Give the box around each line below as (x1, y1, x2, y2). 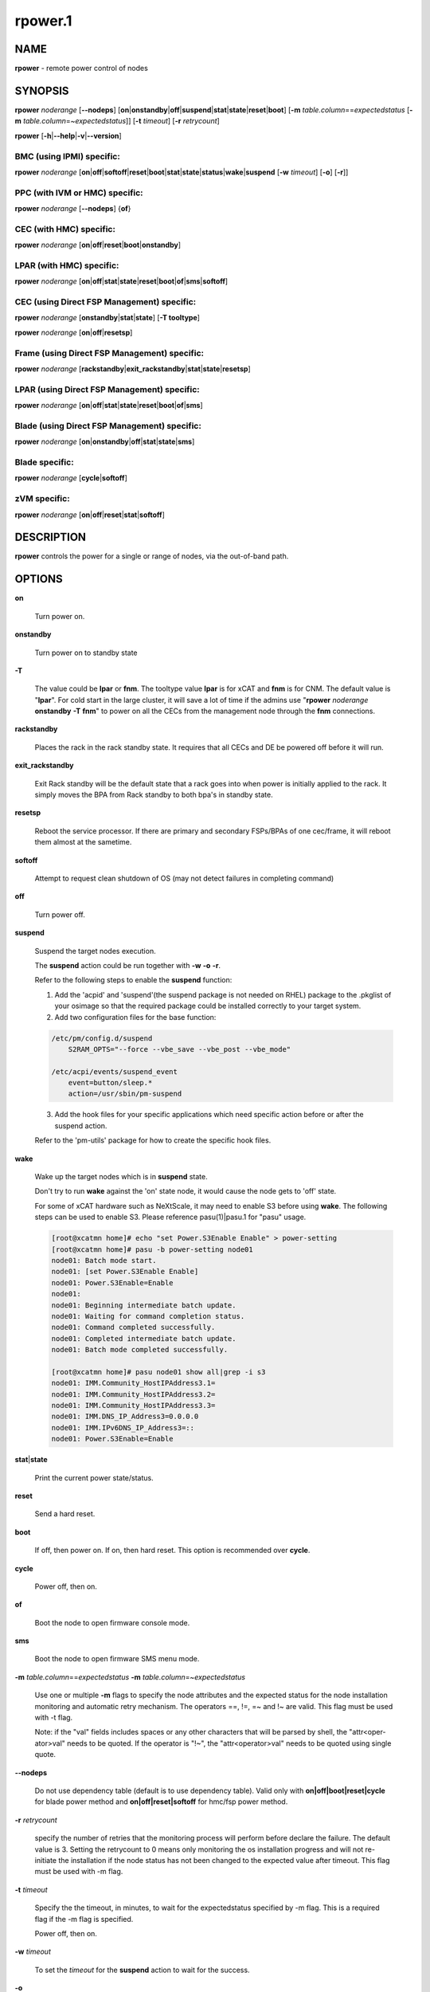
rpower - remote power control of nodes (14, 64, 149, 73)
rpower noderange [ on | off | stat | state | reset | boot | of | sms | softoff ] (14, 276, 229, 286)
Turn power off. (34, 909, 85, 920)
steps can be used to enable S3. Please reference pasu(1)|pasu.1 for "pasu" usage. (34, 1212, 307, 1222)
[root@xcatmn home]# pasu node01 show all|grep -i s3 (51, 1367, 266, 1376)
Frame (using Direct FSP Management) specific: (14, 347, 205, 359)
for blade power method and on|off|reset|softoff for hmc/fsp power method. (34, 1797, 288, 1806)
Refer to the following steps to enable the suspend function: (34, 975, 233, 985)
